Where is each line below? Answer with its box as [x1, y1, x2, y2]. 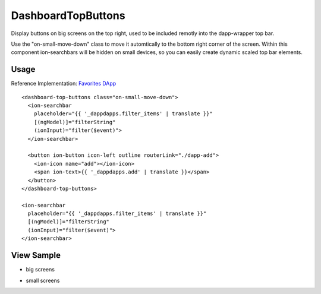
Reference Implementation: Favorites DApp [11, 80, 117, 87]
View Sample [11, 250, 61, 261]
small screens [26, 277, 60, 284]
